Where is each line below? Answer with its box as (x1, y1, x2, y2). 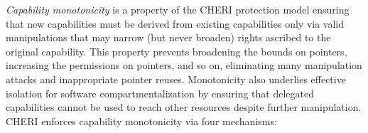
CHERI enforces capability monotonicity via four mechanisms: (6, 113, 277, 128)
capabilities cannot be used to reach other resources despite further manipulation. (6, 100, 362, 115)
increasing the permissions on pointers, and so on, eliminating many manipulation (6, 58, 362, 73)
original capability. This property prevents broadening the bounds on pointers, (6, 43, 347, 58)
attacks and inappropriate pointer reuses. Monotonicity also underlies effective (6, 71, 346, 86)
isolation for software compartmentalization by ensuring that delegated (6, 85, 315, 100)
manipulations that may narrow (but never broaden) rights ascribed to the (6, 30, 331, 45)
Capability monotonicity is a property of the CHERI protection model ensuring (6, 2, 350, 16)
